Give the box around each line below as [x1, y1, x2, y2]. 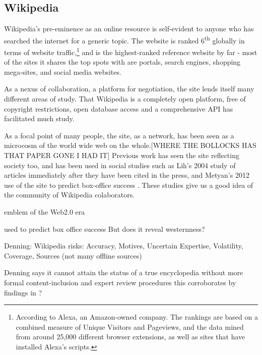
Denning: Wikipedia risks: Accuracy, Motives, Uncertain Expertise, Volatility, [4, 240, 243, 251]
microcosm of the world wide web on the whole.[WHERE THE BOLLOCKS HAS [4, 140, 256, 150]
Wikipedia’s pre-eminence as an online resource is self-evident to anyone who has [4, 23, 254, 34]
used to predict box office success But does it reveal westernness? [4, 223, 205, 234]
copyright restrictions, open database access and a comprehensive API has [4, 103, 233, 114]
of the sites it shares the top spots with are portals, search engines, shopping [4, 57, 241, 67]
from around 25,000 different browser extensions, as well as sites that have [16, 331, 245, 342]
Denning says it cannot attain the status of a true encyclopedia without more [4, 267, 243, 278]
